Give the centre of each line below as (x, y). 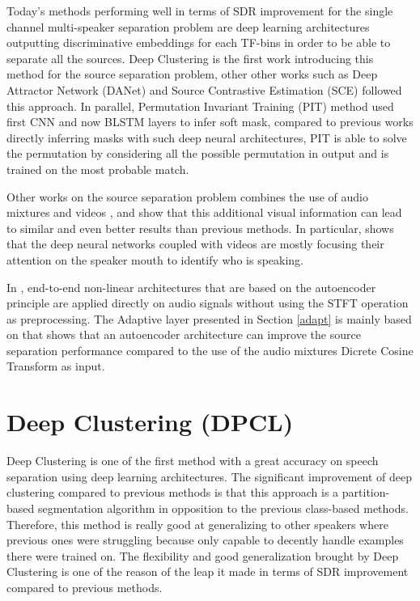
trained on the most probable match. (98, 169)
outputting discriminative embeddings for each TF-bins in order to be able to (199, 42)
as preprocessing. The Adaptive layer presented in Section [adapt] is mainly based (209, 318)
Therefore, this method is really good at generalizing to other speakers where (197, 524)
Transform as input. (56, 366)
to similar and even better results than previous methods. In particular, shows (200, 228)
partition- (366, 492)
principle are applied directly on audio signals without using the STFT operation (208, 303)
